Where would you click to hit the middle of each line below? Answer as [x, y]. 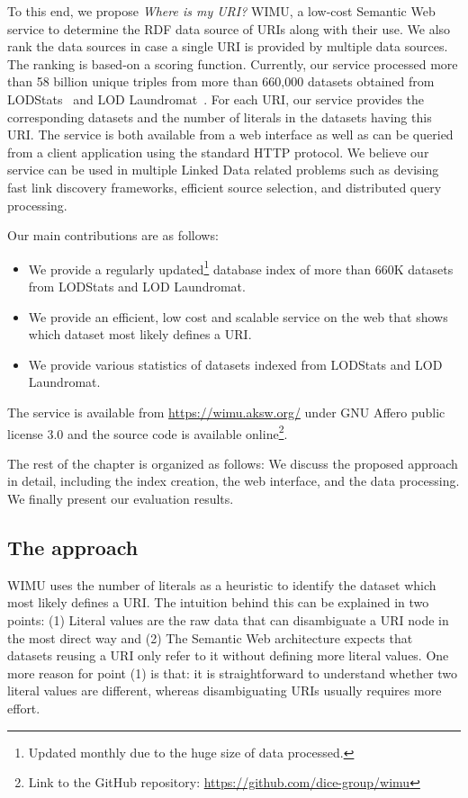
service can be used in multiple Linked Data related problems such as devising [223, 170]
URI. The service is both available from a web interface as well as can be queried [230, 134]
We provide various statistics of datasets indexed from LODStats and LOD [235, 364]
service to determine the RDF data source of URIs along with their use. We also [229, 28]
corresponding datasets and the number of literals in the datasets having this [220, 117]
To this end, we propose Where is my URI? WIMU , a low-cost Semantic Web [221, 11]
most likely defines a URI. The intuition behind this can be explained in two [218, 602]
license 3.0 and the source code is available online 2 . [148, 432]
